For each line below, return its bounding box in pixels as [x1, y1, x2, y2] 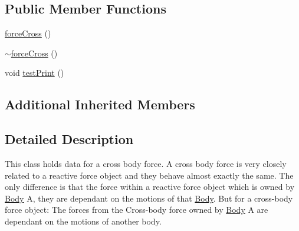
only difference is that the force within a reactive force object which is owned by [5, 180, 295, 193]
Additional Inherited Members [5, 95, 195, 113]
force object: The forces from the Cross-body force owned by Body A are [5, 203, 268, 216]
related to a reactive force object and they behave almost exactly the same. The [5, 169, 294, 181]
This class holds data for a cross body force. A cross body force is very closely [5, 157, 287, 169]
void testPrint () [5, 66, 64, 79]
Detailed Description [5, 130, 134, 148]
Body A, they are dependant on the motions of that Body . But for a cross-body [5, 192, 293, 204]
